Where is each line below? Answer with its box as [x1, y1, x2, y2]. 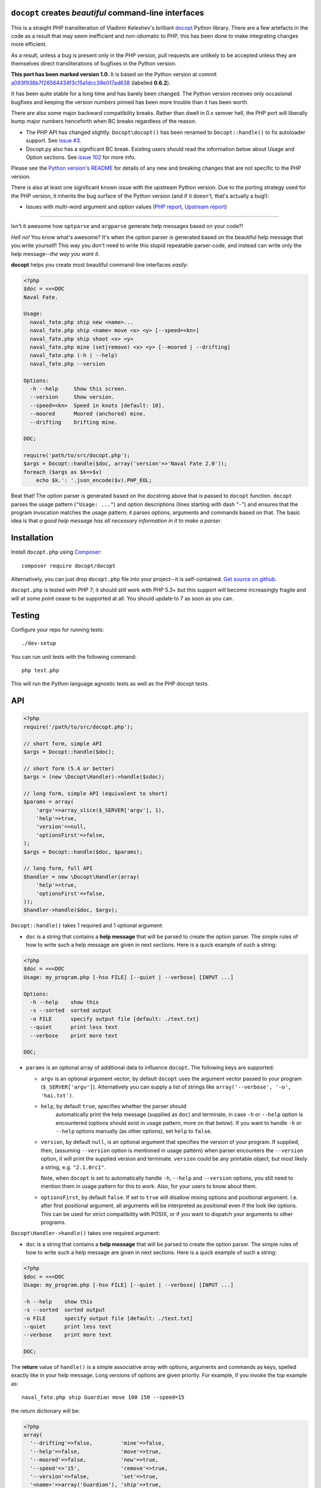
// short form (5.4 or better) [23, 765, 115, 772]
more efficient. [11, 40, 47, 48]
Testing [11, 610, 40, 620]
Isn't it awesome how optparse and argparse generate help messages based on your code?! [11, 223, 244, 230]
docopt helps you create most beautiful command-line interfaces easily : [11, 261, 188, 268]
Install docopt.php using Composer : [11, 548, 102, 556]
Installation [11, 533, 53, 543]
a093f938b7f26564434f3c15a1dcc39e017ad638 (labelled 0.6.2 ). [11, 79, 171, 86]
